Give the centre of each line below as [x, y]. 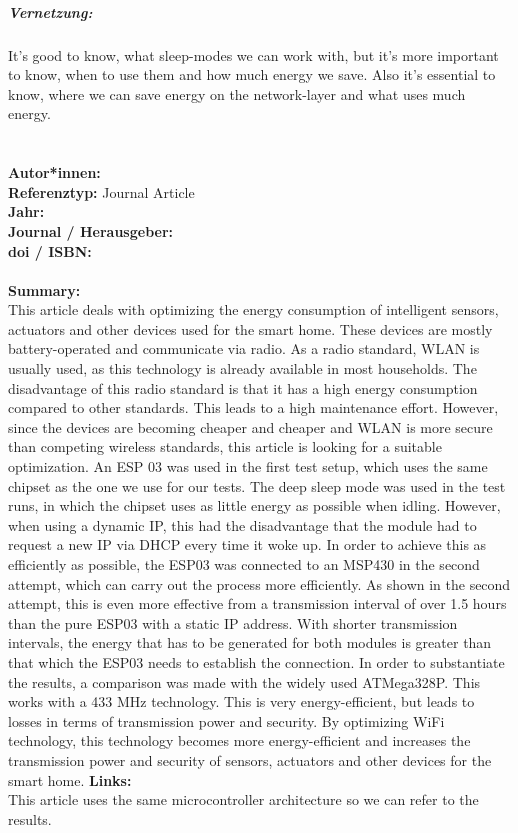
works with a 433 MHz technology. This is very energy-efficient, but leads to [241, 701]
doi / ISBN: [50, 250]
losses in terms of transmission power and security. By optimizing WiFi [226, 720]
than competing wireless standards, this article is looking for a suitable [225, 446]
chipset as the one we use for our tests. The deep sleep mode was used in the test [257, 485]
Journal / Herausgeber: [91, 230]
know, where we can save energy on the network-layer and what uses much [237, 93]
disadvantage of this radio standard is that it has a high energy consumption [243, 387]
